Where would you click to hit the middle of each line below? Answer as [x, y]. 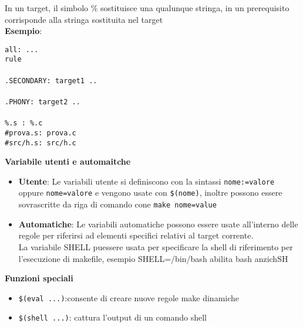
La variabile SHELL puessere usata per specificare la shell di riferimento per [156, 246]
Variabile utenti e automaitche [68, 161]
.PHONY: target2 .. [43, 102]
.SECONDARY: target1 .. [51, 81]
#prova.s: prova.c [41, 133]
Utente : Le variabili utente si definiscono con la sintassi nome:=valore [147, 181]
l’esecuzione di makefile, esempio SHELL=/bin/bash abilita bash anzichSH [153, 258]
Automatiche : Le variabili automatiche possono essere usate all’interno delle [158, 224]
